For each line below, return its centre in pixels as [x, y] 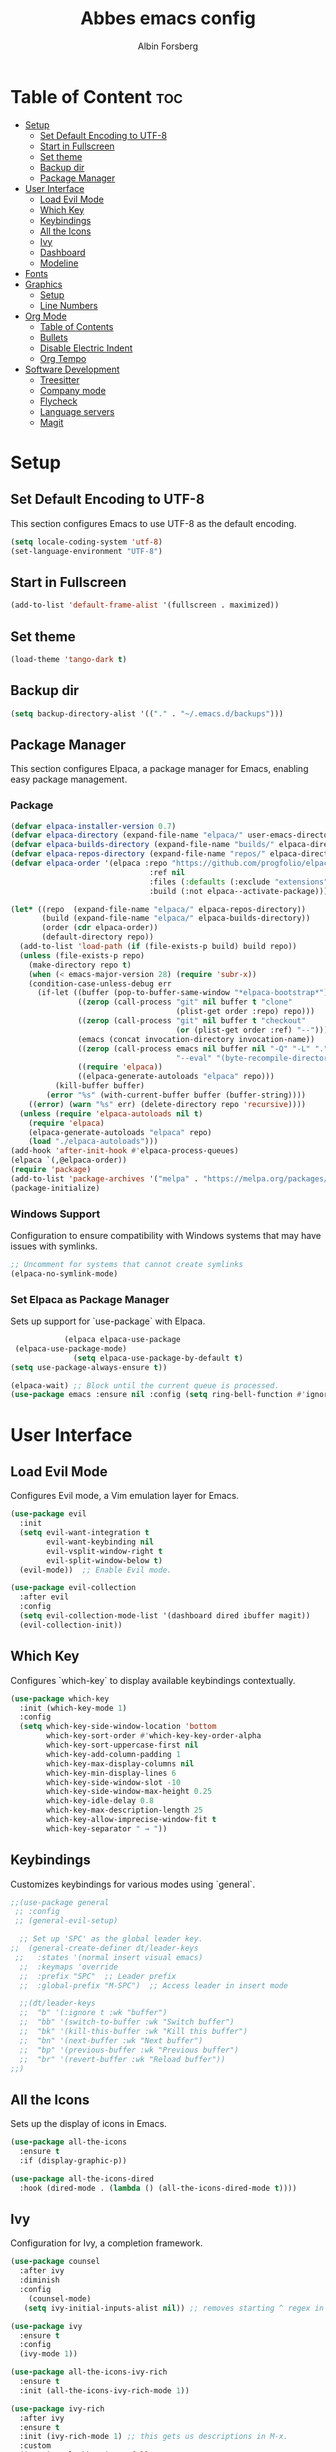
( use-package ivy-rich [57, 2408]
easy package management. [69, 779]
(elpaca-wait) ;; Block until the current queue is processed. [145, 1385]
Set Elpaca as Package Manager [90, 1299]
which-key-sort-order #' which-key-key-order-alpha [154, 1736]
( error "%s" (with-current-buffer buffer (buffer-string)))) [176, 1095]
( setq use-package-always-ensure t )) [89, 1367]
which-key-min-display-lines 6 [111, 1773]
